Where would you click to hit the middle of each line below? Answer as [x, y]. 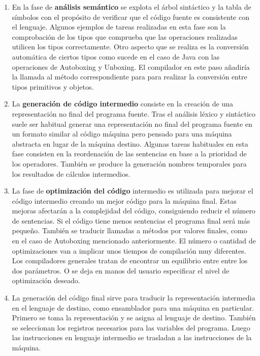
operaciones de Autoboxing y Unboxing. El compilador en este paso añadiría [131, 66]
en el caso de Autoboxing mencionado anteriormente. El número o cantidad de [134, 241]
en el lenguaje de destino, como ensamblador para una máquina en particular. [133, 307]
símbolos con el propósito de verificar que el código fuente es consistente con [131, 17]
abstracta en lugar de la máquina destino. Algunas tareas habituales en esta [130, 143]
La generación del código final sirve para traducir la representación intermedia [134, 298]
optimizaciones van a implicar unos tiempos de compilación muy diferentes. [129, 250]
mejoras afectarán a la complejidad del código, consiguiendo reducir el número [134, 211]
